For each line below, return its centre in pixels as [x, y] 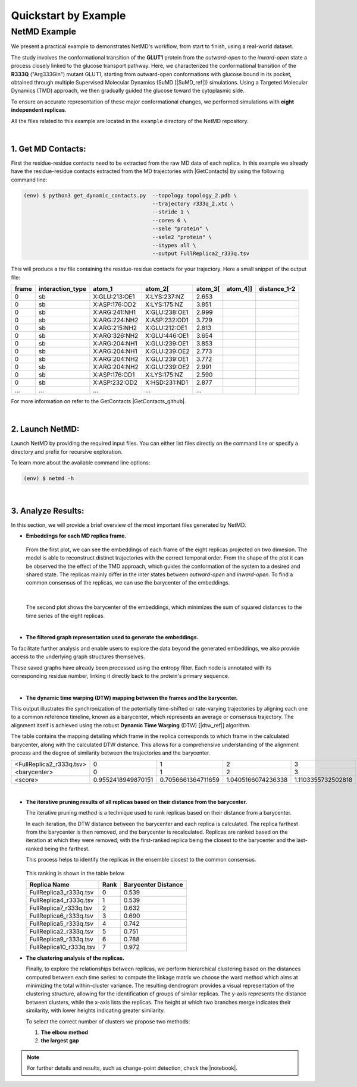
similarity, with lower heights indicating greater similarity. [95, 1010]
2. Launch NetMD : [45, 429]
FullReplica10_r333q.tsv [62, 947]
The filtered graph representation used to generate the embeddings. [112, 637]
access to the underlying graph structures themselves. [78, 656]
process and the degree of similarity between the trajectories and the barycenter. [111, 753]
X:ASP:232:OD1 [167, 320]
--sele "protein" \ [180, 229]
